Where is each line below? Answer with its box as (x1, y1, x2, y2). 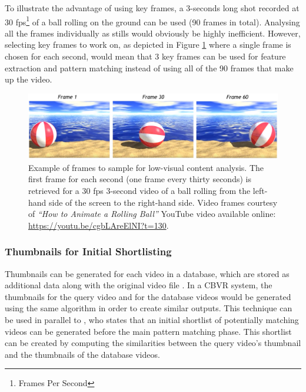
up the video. (5, 73, 52, 85)
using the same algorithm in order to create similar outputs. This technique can (5, 302, 292, 314)
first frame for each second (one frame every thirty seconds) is (28, 173, 251, 185)
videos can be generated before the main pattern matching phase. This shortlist (5, 325, 292, 337)
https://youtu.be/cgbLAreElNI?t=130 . (28, 219, 169, 231)
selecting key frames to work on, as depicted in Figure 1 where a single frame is (5, 38, 291, 51)
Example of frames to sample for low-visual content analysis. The (28, 161, 264, 173)
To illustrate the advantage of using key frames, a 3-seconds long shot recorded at (5, 2, 300, 14)
